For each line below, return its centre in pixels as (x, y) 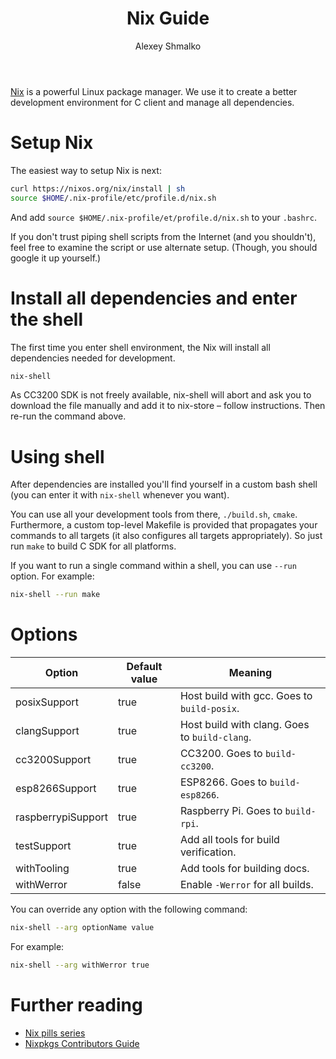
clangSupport (47, 731)
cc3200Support (53, 760)
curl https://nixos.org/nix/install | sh (98, 188)
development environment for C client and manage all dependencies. (152, 102)
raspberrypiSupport (62, 817)
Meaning (250, 673)
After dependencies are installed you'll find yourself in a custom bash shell (164, 484)
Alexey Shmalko (168, 46)
